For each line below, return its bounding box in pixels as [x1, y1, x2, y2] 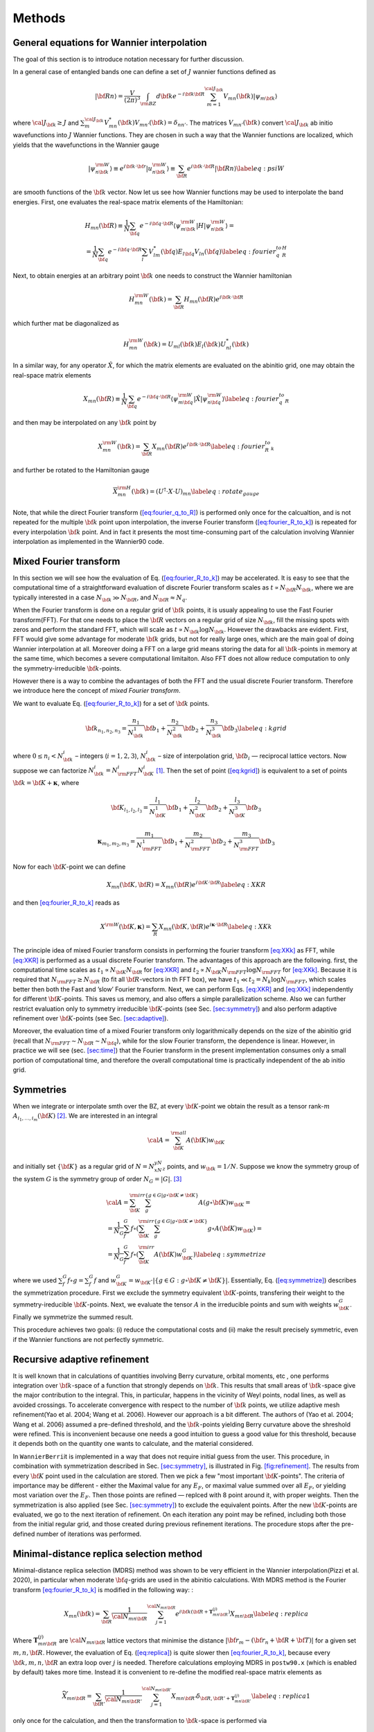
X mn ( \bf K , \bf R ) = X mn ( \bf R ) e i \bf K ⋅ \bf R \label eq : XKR [106, 880, 266, 890]
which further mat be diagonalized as [12, 319, 119, 327]
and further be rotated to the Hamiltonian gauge [12, 466, 150, 475]
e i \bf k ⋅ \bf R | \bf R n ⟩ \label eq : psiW [187, 164, 285, 173]
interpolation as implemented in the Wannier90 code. [12, 538, 164, 546]
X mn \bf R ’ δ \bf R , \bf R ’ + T [170, 1693, 235, 1702]
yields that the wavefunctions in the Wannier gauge [12, 141, 159, 149]
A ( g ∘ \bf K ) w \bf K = [198, 1199, 251, 1208]
